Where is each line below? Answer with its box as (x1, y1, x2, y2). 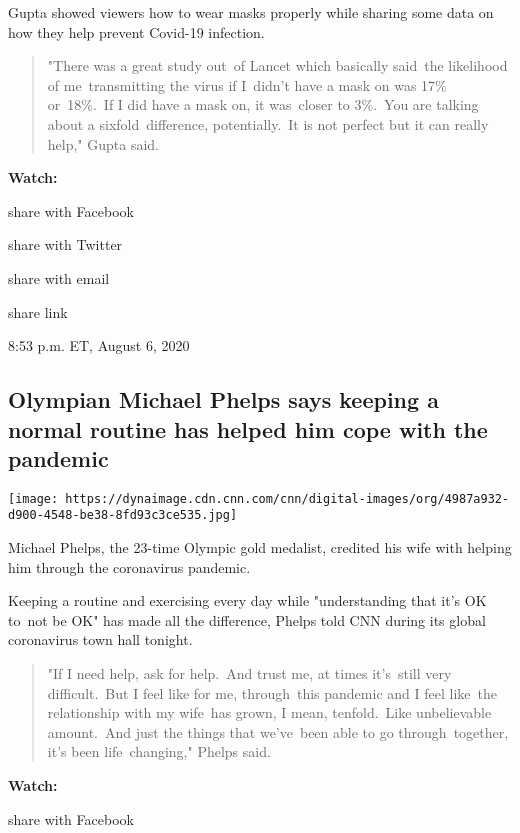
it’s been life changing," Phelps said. (47, 741, 271, 762)
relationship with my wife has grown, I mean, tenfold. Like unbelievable (47, 702, 492, 723)
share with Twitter (8, 234, 123, 255)
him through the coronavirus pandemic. (8, 556, 251, 577)
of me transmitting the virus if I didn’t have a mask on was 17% (47, 74, 447, 95)
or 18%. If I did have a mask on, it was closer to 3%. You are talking (47, 94, 479, 115)
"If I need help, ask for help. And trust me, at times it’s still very (47, 662, 452, 683)
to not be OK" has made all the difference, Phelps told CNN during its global (8, 609, 486, 630)
